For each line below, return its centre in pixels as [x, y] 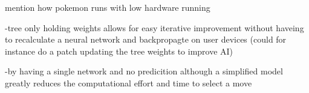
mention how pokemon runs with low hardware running [108, 7]
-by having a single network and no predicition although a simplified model [144, 71]
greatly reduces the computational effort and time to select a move [128, 82]
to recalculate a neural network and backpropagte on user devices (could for [146, 39]
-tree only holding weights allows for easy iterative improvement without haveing [154, 27]
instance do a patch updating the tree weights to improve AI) [119, 51]
